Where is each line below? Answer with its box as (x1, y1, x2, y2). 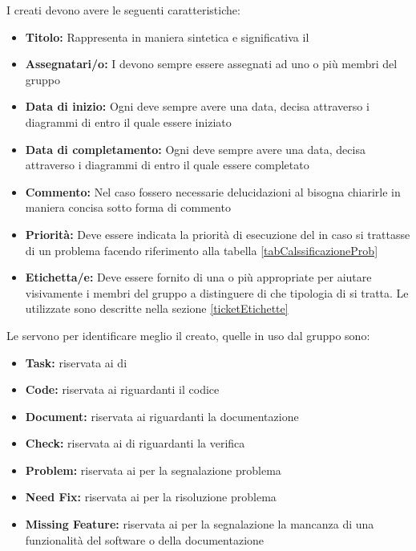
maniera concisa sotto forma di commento (25, 199, 231, 216)
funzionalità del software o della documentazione (25, 531, 265, 548)
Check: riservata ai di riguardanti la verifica (25, 435, 245, 452)
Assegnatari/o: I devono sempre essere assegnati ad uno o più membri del (25, 55, 398, 72)
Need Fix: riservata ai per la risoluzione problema (25, 488, 277, 505)
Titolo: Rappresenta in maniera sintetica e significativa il (25, 28, 309, 45)
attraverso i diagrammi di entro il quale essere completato (25, 156, 309, 173)
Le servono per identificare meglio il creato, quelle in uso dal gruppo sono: (6, 326, 370, 343)
